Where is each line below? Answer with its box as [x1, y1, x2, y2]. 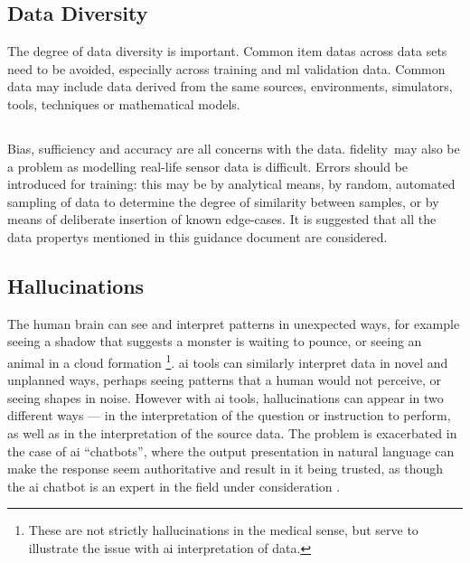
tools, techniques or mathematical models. [7, 94, 240, 113]
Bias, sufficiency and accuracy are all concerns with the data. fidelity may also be [7, 138, 460, 157]
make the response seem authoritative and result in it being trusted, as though [7, 459, 444, 478]
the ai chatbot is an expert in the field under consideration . [7, 476, 341, 495]
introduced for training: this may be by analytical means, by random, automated [7, 174, 456, 193]
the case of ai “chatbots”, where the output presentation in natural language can [7, 441, 455, 460]
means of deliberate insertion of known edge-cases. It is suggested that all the [7, 210, 437, 229]
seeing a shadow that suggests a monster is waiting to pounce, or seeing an [7, 332, 422, 351]
